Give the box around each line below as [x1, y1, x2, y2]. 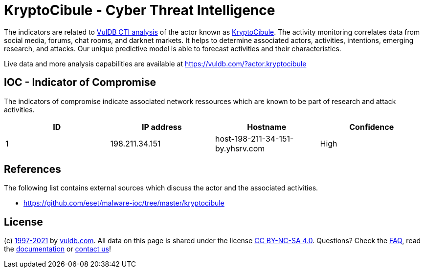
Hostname [247, 122, 287, 132]
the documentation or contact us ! [4, 245, 111, 253]
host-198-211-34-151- [215, 133, 294, 144]
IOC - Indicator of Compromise [4, 76, 156, 89]
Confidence [349, 122, 394, 132]
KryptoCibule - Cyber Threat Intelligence [4, 2, 275, 19]
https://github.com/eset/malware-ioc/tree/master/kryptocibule [23, 199, 224, 208]
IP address [141, 122, 182, 132]
